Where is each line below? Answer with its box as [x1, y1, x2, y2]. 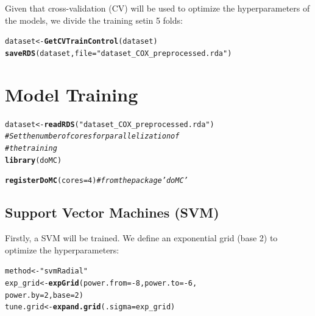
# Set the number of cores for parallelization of [5, 132, 180, 141]
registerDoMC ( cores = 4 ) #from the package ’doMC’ [5, 176, 188, 185]
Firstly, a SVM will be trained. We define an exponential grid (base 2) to [5, 232, 278, 244]
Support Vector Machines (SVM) [5, 203, 219, 222]
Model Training [5, 81, 138, 106]
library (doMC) [5, 156, 62, 165]
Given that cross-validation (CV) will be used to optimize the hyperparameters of [5, 2, 310, 14]
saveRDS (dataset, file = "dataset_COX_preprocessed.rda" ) [5, 49, 232, 58]
